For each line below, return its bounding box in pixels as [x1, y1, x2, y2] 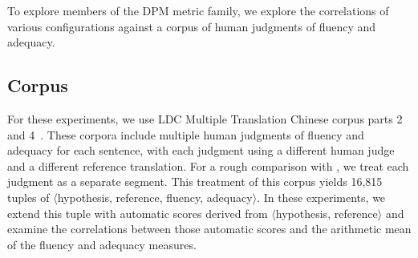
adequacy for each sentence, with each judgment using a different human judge [7, 142, 395, 159]
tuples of [7, 188, 50, 205]
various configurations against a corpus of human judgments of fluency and [7, 18, 376, 34]
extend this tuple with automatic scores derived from [7, 204, 268, 221]
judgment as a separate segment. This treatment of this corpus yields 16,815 [7, 173, 383, 190]
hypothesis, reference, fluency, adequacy [57, 188, 253, 205]
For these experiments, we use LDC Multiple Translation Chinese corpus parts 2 [7, 110, 403, 127]
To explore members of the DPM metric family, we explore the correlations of [7, 2, 389, 18]
